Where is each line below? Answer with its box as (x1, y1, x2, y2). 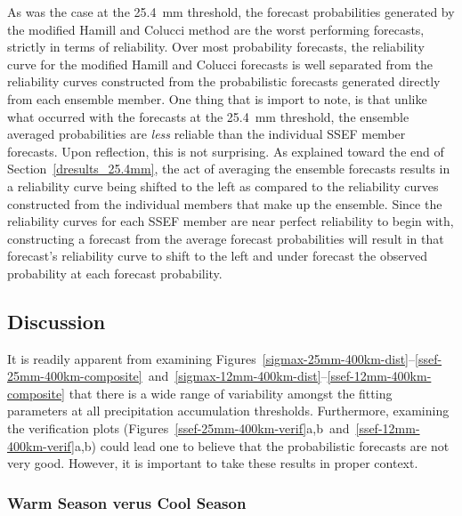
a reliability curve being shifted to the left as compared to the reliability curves (7, 176, 439, 195)
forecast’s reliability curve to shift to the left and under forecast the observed (7, 246, 427, 265)
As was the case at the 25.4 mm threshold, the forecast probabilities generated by (7, 3, 455, 20)
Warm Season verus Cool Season (7, 491, 247, 513)
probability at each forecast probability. (7, 263, 223, 282)
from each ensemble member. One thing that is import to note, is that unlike (7, 89, 427, 108)
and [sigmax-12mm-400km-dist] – (148, 367, 328, 385)
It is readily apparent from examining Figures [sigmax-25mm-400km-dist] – (7, 349, 415, 367)
